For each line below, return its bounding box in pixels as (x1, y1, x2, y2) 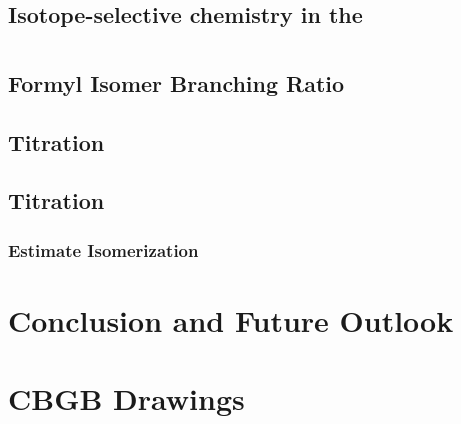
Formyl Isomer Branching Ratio (8, 67, 345, 98)
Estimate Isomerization (8, 237, 199, 262)
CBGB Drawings (8, 378, 245, 419)
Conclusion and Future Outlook (8, 299, 454, 340)
